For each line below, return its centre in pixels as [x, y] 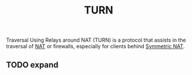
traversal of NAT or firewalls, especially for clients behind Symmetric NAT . [95, 46]
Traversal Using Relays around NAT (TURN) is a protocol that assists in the [96, 40]
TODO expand [32, 65]
